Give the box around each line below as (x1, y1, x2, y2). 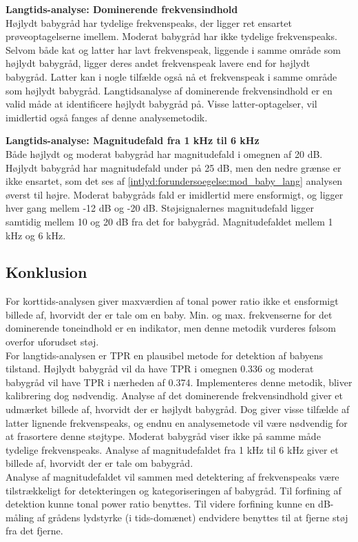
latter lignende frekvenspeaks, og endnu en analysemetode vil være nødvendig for (6, 415, 348, 430)
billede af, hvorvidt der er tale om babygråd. (6, 456, 193, 470)
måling (6, 510, 34, 524)
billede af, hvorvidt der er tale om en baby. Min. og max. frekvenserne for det (6, 307, 333, 321)
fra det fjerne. (6, 523, 63, 538)
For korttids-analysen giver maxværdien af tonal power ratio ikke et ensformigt (6, 294, 339, 308)
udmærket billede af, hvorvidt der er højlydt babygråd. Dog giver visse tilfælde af (6, 402, 350, 416)
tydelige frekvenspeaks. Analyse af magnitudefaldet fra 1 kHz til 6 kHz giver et (6, 442, 339, 456)
